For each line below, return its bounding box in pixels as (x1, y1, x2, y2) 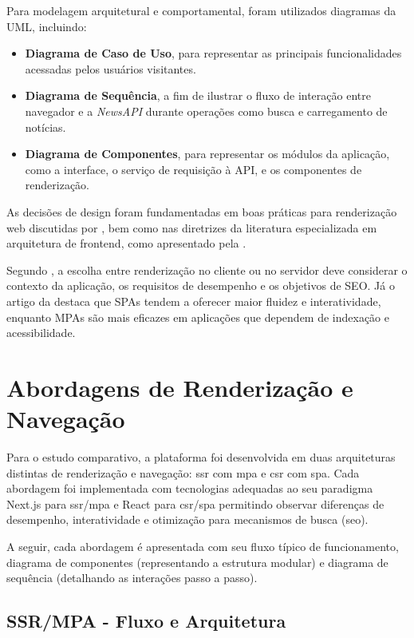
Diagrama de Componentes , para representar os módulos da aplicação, (25, 145, 390, 162)
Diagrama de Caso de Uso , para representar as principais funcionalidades (25, 45, 402, 61)
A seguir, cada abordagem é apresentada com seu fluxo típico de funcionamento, (6, 537, 399, 554)
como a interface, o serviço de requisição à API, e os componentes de (25, 160, 362, 177)
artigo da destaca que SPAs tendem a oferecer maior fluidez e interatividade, (6, 292, 381, 309)
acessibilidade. (6, 324, 76, 341)
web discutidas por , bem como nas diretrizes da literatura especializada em (6, 219, 377, 236)
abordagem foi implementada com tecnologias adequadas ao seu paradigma (6, 480, 373, 497)
